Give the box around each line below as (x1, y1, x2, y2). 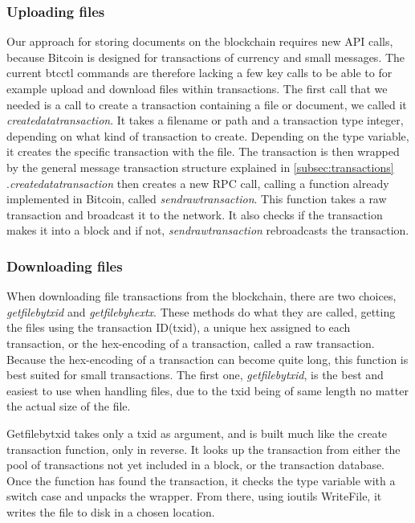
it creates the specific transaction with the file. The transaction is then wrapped (6, 143, 400, 160)
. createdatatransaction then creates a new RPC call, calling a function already (6, 174, 389, 191)
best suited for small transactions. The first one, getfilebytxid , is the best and (6, 366, 384, 383)
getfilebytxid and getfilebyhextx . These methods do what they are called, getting (6, 303, 396, 320)
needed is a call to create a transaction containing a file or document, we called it (6, 96, 407, 112)
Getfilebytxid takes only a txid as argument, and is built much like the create (6, 424, 388, 441)
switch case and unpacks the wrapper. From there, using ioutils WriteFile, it (6, 488, 382, 505)
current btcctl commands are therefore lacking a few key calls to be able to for (6, 64, 393, 81)
